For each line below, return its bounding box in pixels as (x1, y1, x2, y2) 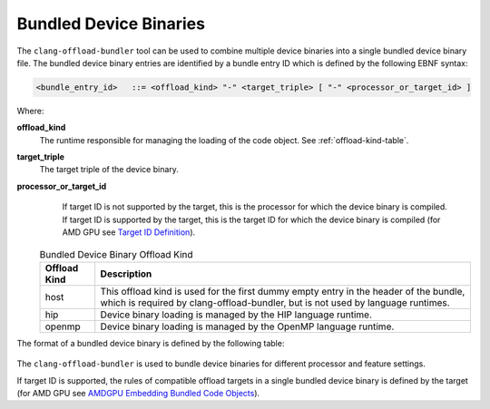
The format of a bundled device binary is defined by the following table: (16, 337, 285, 348)
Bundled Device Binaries (16, 14, 206, 34)
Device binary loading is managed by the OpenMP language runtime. (100, 320, 395, 333)
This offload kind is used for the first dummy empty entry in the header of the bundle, (100, 285, 465, 297)
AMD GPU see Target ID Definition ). (62, 227, 196, 238)
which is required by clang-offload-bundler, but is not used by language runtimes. (100, 296, 450, 308)
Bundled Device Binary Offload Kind (39, 248, 194, 260)
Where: (16, 105, 44, 116)
